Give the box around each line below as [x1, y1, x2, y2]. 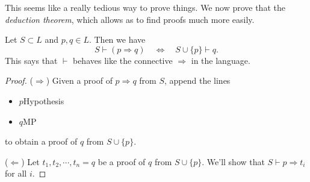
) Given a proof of [46, 74, 113, 87]
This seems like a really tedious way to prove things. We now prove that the [5, 1, 285, 13]
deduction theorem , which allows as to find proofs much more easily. [5, 13, 255, 25]
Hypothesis [23, 94, 64, 107]
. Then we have [88, 33, 146, 46]
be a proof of [98, 155, 146, 168]
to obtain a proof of [5, 135, 78, 148]
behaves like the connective [72, 54, 173, 66]
